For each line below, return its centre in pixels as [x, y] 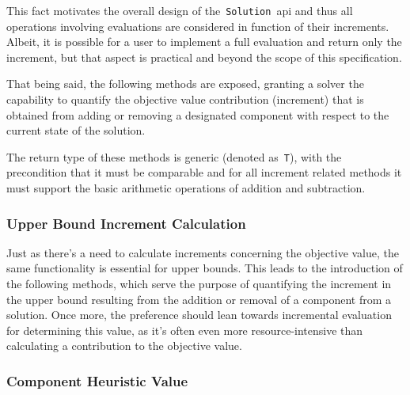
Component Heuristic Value [97, 380]
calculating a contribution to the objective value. [124, 346]
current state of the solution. [76, 130]
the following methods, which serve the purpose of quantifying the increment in [199, 284]
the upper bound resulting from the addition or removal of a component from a [199, 299]
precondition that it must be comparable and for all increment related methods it [204, 172]
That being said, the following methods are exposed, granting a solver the [185, 84]
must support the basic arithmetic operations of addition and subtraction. [186, 188]
